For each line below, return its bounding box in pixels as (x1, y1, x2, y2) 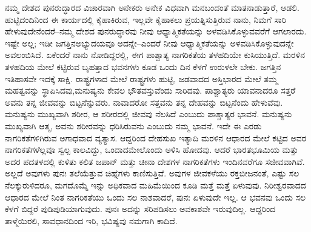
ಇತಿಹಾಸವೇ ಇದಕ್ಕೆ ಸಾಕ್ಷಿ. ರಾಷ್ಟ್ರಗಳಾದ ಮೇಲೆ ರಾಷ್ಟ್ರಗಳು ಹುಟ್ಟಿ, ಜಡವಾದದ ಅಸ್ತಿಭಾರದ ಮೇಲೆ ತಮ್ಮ (5, 72, 278, 85)
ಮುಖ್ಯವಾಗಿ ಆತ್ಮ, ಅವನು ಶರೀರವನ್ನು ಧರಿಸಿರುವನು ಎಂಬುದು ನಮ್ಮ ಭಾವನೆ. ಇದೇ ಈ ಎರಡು (5, 119, 262, 132)
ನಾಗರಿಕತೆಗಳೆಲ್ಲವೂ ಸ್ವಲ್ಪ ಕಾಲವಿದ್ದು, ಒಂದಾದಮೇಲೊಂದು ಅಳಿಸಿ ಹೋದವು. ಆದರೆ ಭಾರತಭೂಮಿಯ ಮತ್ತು (5, 143, 298, 156)
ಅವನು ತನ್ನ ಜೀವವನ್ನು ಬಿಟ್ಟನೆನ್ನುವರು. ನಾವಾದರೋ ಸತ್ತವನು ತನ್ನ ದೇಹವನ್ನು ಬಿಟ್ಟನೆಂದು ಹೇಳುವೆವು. (5, 95, 283, 108)
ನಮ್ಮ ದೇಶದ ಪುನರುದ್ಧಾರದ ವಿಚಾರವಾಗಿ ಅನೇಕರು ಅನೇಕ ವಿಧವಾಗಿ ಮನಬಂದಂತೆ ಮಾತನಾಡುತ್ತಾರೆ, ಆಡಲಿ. (5, 1, 299, 13)
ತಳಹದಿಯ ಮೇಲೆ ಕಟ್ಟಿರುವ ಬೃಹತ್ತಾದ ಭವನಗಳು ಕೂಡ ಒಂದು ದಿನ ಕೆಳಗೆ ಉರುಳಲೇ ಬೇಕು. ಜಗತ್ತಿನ (5, 60, 281, 72)
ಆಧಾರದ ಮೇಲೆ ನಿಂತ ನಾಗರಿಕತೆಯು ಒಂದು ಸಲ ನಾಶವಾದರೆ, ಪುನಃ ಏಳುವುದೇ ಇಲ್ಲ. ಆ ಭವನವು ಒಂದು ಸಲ (5, 190, 306, 203)
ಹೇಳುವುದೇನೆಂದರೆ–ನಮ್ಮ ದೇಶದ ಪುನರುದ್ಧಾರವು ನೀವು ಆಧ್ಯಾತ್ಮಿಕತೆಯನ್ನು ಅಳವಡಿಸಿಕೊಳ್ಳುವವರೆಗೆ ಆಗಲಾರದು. (5, 25, 307, 37)
